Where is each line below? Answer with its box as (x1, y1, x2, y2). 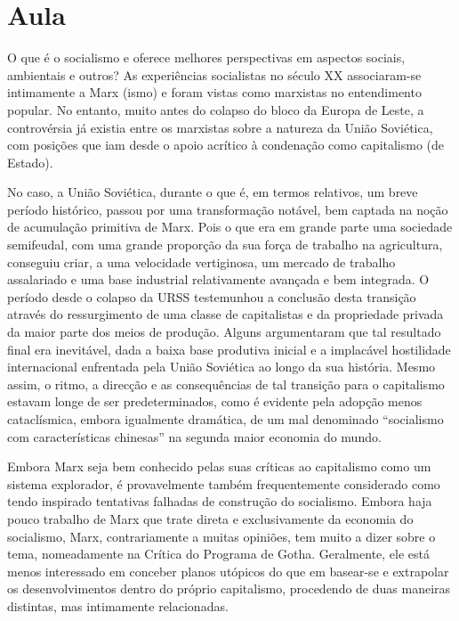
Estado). (7, 152, 53, 171)
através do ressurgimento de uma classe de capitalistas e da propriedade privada (7, 305, 444, 323)
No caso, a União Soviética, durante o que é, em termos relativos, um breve (7, 183, 418, 201)
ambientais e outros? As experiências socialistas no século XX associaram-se (7, 65, 422, 84)
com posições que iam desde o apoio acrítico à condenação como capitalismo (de (7, 135, 445, 154)
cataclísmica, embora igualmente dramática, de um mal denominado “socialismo (7, 410, 444, 428)
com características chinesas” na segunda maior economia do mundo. (7, 427, 382, 445)
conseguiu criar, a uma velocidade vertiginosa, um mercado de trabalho (7, 252, 396, 271)
